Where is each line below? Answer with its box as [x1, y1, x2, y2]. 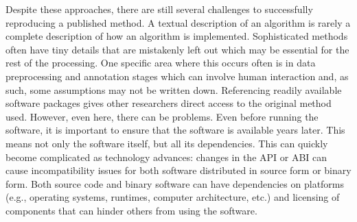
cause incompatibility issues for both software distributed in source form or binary [5, 163, 352, 177]
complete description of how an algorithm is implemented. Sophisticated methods [5, 29, 348, 43]
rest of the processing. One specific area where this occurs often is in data [5, 56, 316, 70]
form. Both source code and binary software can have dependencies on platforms [5, 176, 345, 190]
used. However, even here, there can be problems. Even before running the [5, 109, 319, 123]
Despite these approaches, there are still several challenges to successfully [5, 2, 313, 16]
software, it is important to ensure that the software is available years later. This [5, 123, 345, 137]
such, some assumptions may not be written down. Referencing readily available [5, 82, 342, 97]
